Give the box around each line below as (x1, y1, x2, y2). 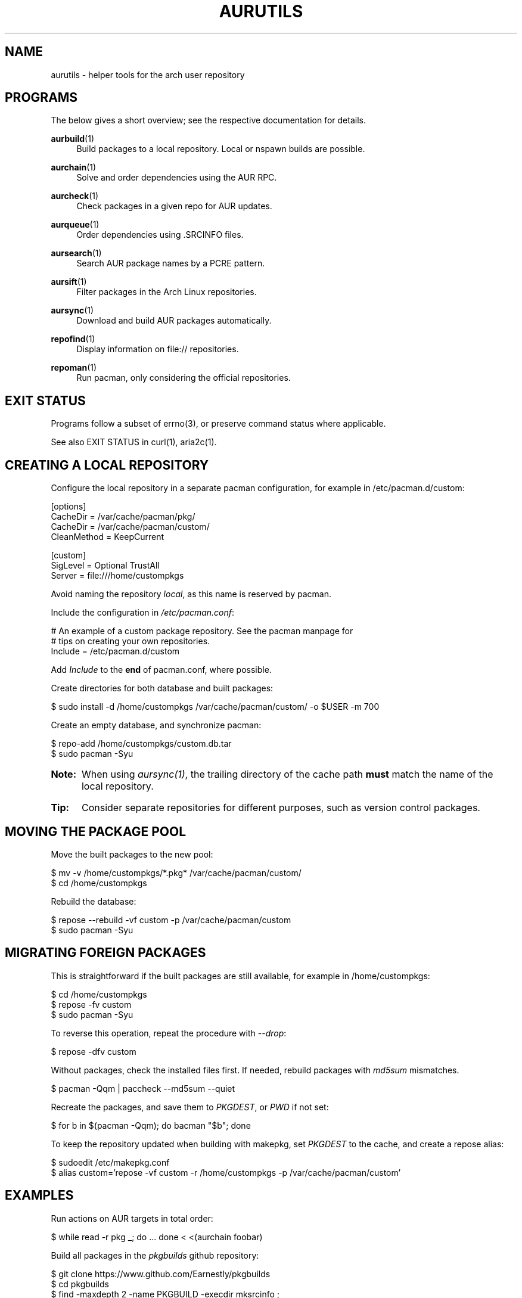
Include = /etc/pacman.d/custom (51, 646, 180, 657)
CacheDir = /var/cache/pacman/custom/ (51, 521, 210, 532)
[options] (51, 501, 86, 512)
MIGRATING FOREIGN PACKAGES (5, 945, 206, 961)
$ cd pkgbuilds (51, 1278, 109, 1289)
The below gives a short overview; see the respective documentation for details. (51, 115, 366, 126)
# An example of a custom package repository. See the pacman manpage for (51, 626, 353, 636)
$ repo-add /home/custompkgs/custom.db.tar (51, 738, 232, 749)
